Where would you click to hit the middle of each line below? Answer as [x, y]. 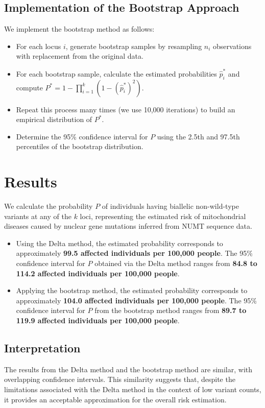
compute [29, 87]
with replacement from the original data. [80, 56]
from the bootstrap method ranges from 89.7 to [171, 310]
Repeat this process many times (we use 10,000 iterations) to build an [126, 109]
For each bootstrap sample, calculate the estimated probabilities [116, 73]
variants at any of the [38, 216]
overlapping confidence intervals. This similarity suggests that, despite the [120, 379]
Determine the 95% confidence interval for [82, 136]
